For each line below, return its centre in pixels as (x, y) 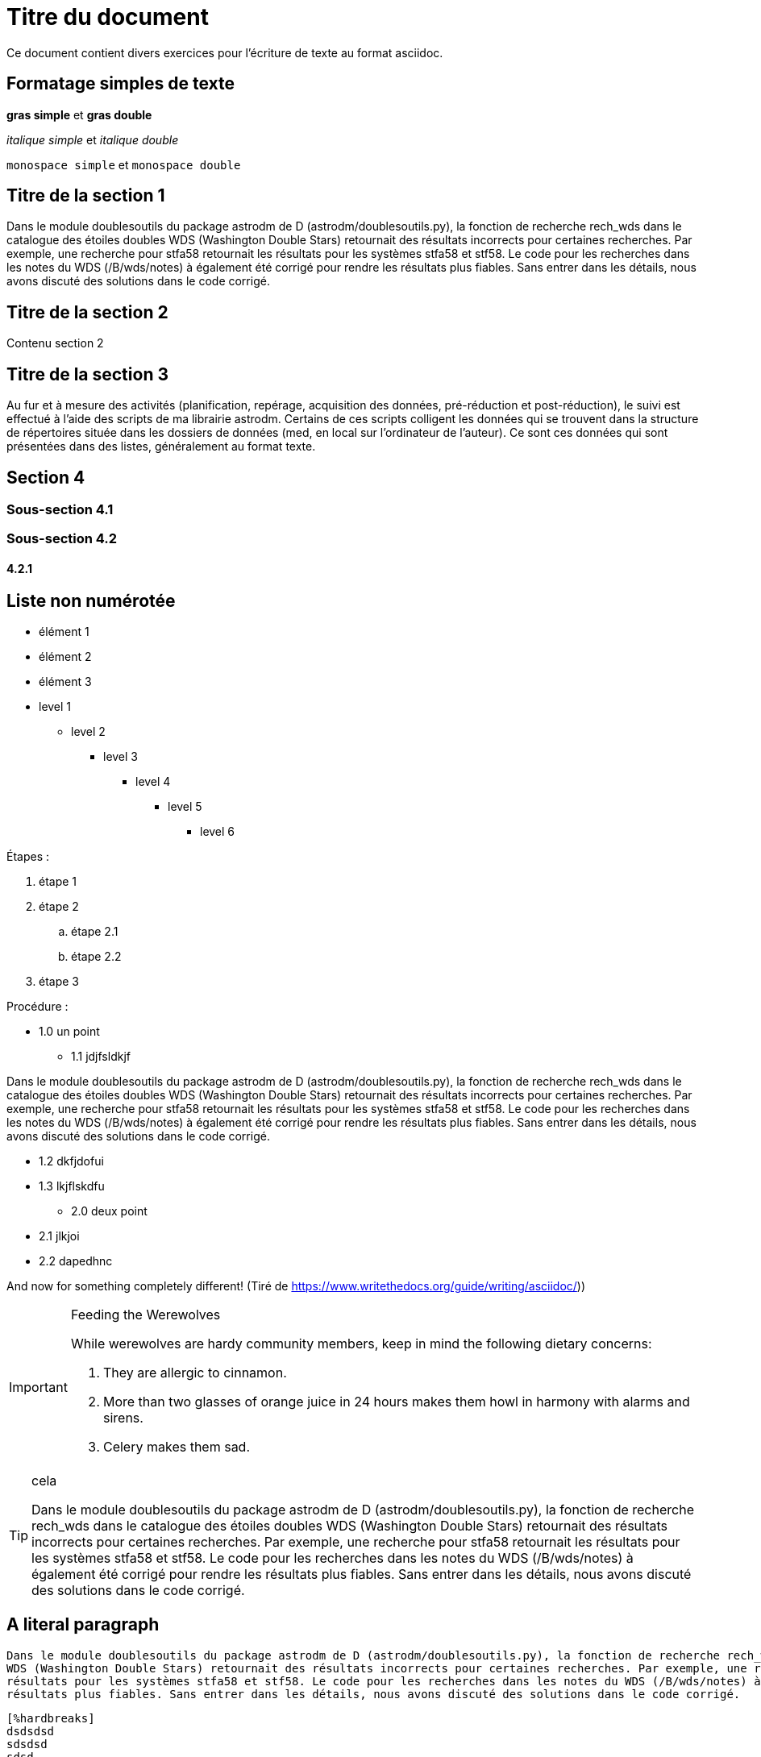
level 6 (218, 831)
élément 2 (65, 656)
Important (38, 1387)
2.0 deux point (109, 1211)
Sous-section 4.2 (62, 539)
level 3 (121, 756)
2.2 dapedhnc (76, 1261)
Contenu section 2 (55, 343)
